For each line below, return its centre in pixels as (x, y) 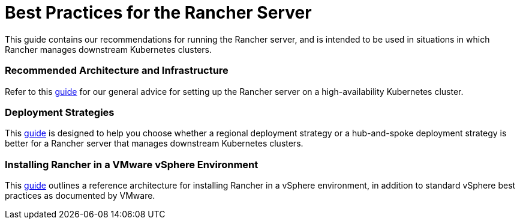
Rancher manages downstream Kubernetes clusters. (109, 49)
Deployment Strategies (60, 112)
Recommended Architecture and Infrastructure (117, 71)
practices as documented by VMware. (80, 195)
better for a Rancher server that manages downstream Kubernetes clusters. (154, 144)
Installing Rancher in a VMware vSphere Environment (132, 164)
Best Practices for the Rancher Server (158, 13)
